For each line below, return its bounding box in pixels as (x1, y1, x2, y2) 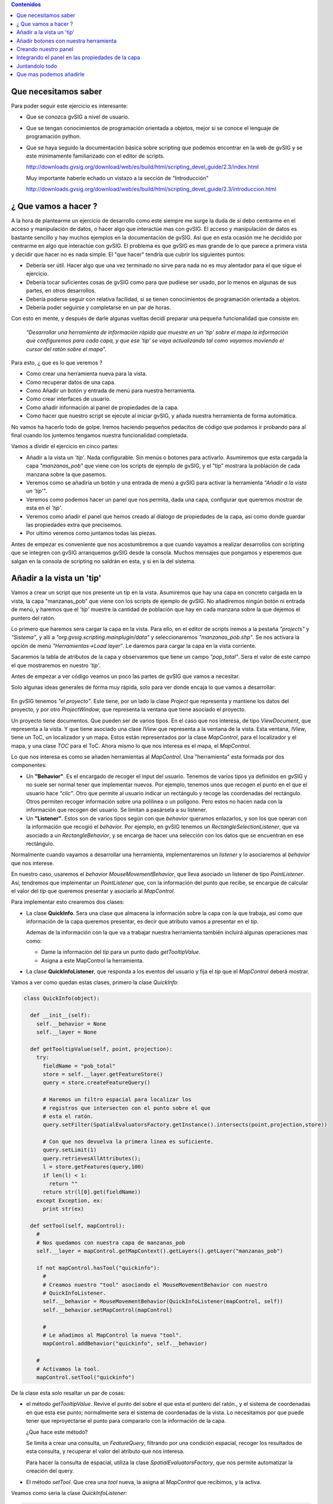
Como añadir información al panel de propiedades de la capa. (26, 404, 179, 411)
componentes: (11, 762, 47, 769)
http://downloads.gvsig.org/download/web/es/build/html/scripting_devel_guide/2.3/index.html (26, 163, 259, 171)
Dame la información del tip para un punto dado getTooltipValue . (41, 948, 201, 956)
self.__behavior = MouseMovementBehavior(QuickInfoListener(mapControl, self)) (43, 1298, 283, 1305)
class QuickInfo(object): (23, 995, 100, 1002)
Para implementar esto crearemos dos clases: (11, 898, 125, 905)
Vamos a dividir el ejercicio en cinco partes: (11, 443, 119, 450)
